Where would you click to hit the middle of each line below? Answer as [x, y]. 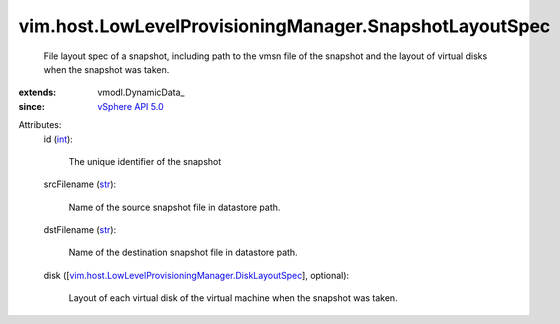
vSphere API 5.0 [130, 106]
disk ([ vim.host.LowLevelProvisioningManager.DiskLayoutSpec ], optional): [196, 275]
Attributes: [40, 125]
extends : [37, 92]
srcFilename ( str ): [80, 184]
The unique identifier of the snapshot [145, 161]
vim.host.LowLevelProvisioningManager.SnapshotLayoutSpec [284, 26]
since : [31, 106]
